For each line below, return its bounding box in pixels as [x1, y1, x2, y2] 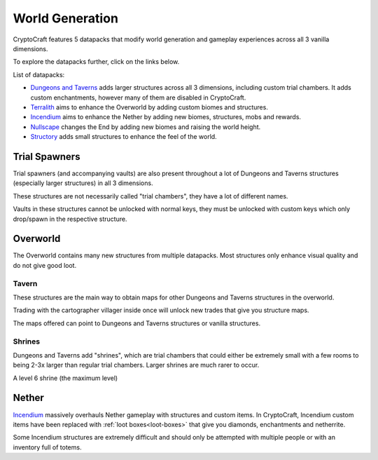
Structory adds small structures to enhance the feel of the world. [30, 133, 217, 141]
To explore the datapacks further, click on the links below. [13, 57, 180, 66]
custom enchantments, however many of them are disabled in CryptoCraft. [30, 93, 246, 102]
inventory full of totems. [13, 442, 82, 452]
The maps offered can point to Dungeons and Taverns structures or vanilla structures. [13, 319, 261, 327]
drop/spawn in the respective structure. [13, 215, 127, 223]
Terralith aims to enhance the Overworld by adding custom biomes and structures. [30, 102, 269, 111]
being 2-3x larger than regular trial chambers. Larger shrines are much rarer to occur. [13, 361, 260, 370]
